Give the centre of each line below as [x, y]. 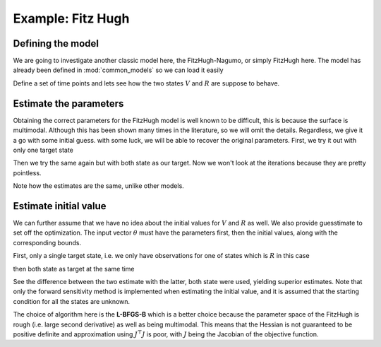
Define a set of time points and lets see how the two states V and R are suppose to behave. [146, 83]
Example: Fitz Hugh [71, 18]
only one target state [43, 150]
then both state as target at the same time [74, 269]
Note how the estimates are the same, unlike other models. [99, 186]
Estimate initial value [60, 206]
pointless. [27, 172]
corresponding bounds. [47, 242]
